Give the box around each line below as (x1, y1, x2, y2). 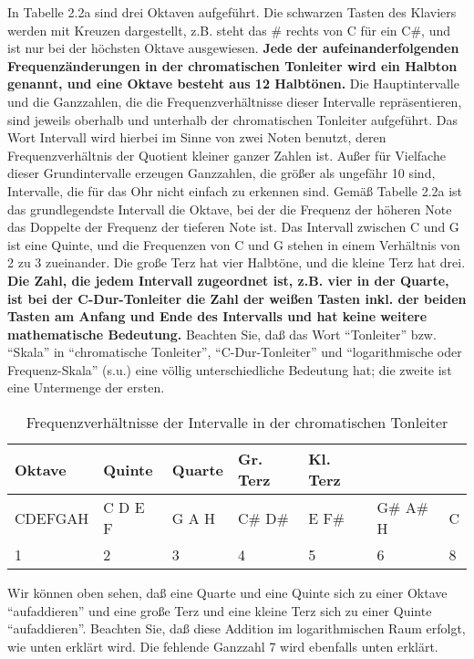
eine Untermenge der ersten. (7, 378, 165, 397)
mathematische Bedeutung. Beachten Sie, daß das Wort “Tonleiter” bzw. (7, 324, 437, 343)
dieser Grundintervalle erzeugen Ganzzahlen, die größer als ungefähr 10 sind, (7, 163, 436, 183)
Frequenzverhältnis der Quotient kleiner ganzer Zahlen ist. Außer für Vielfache (7, 145, 446, 164)
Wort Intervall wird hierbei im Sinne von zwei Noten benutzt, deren (7, 128, 386, 147)
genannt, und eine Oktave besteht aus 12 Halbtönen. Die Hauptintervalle (7, 74, 459, 93)
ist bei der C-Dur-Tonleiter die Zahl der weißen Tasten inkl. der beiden (7, 288, 467, 308)
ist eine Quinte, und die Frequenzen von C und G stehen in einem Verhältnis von (7, 235, 460, 254)
